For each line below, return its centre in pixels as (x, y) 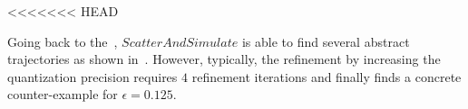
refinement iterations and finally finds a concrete (327, 76)
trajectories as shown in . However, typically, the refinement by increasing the (224, 59)
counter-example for (63, 94)
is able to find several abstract (326, 41)
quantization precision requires (93, 76)
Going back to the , (63, 41)
